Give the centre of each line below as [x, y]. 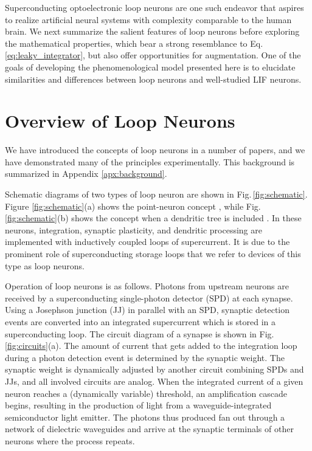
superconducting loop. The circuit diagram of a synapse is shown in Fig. [140, 333]
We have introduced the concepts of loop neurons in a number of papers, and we [155, 150]
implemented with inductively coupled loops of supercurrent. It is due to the [147, 242]
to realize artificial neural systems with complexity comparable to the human [148, 19]
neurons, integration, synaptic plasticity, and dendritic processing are [133, 229]
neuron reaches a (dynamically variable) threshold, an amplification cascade [146, 393]
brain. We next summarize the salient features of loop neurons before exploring [152, 31]
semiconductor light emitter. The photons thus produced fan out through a [145, 417]
